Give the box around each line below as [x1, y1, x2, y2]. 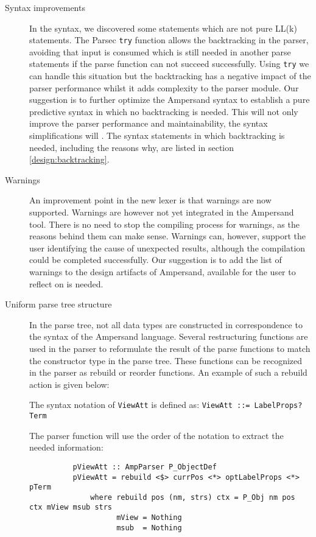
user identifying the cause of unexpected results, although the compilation [29, 241, 306, 254]
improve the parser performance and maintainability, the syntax [29, 117, 268, 130]
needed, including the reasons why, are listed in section [29, 141, 234, 153]
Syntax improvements [5, 1, 85, 13]
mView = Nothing [116, 513, 182, 522]
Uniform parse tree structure [5, 298, 112, 311]
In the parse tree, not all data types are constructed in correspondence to [29, 318, 303, 331]
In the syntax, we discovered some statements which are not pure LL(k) [29, 21, 297, 34]
